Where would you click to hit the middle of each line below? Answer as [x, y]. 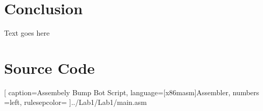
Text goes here [27, 33]
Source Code [49, 67]
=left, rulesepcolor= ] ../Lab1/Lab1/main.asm [75, 102]
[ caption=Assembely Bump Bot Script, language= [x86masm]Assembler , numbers [132, 92]
